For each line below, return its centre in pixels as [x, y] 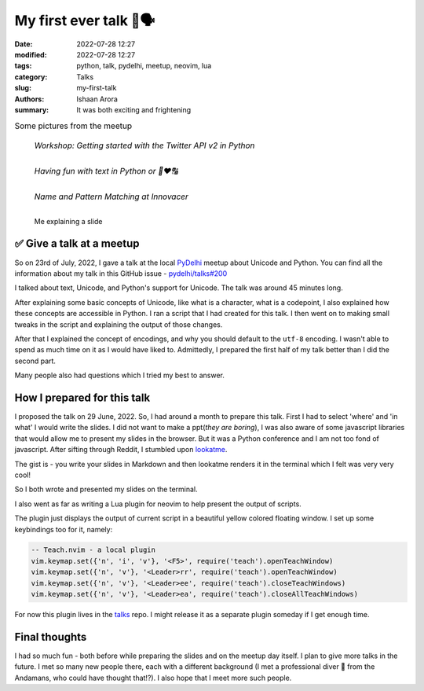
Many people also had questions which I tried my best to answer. [120, 375]
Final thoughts [51, 637]
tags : [23, 66]
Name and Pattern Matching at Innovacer [111, 197]
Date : [24, 44]
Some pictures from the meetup [73, 126]
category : [31, 77]
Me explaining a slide [68, 221]
